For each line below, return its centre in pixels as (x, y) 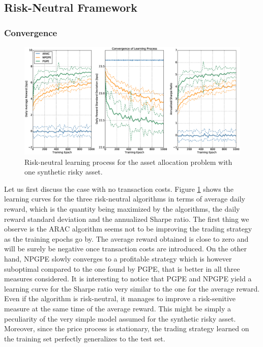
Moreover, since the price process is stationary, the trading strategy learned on (127, 328)
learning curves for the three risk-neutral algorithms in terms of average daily (125, 199)
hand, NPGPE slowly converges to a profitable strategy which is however (118, 258)
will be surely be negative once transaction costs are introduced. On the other (125, 249)
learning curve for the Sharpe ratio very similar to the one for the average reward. (132, 288)
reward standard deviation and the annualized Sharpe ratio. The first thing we (127, 219)
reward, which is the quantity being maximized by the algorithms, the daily (122, 208)
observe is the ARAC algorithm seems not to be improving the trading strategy (128, 229)
